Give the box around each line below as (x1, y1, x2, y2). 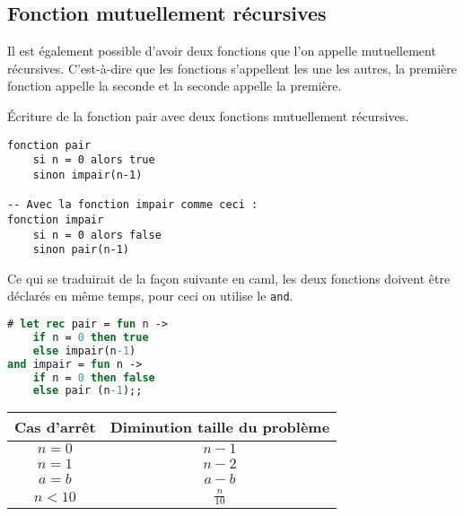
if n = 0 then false (32, 371, 155, 384)
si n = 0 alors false (32, 228, 162, 241)
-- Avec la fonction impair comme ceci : (7, 198, 258, 212)
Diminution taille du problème (109, 416, 330, 438)
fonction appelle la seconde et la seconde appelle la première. (7, 76, 342, 95)
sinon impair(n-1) (32, 168, 143, 181)
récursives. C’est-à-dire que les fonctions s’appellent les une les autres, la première (7, 58, 457, 77)
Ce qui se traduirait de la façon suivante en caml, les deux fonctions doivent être (7, 268, 451, 287)
